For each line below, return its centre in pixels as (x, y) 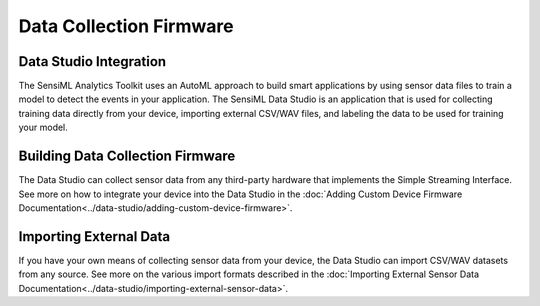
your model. (43, 127)
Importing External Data (94, 236)
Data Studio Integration (92, 61)
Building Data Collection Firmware (127, 156)
